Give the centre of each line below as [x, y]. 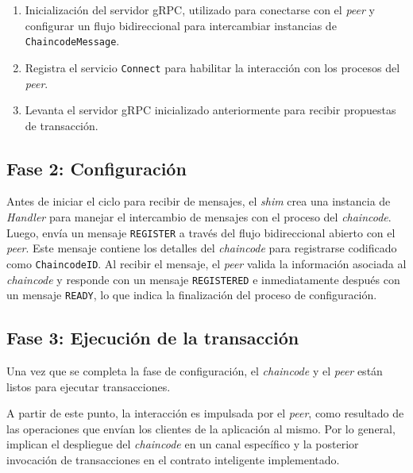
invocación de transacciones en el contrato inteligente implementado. [173, 460]
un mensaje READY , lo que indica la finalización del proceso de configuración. [192, 295]
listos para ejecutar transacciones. [89, 386]
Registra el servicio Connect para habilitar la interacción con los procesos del [212, 67]
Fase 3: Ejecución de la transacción [153, 338]
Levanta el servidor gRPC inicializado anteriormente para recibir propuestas [210, 110]
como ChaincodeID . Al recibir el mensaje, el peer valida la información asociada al [206, 263]
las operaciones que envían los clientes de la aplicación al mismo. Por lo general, [201, 428]
